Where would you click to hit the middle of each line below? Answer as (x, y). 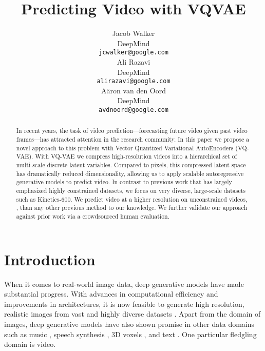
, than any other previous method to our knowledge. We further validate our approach (132, 208)
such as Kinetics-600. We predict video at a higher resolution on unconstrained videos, (132, 199)
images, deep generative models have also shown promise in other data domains (129, 324)
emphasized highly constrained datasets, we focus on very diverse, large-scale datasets (131, 191)
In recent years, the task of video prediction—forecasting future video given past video (132, 131)
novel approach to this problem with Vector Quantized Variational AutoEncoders (125, 148)
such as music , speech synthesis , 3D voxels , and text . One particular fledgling (130, 334)
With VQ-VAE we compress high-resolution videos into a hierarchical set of (136, 156)
